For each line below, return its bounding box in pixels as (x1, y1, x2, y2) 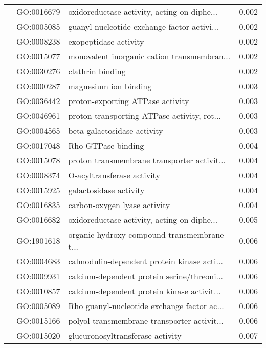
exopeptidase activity (68, 35, 144, 47)
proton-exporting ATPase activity (68, 95, 189, 107)
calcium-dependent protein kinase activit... (68, 285, 221, 297)
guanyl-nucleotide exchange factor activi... (68, 21, 219, 32)
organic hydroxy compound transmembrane (68, 229, 224, 240)
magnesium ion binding (68, 80, 152, 92)
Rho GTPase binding (68, 139, 144, 151)
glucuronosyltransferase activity (68, 330, 182, 341)
